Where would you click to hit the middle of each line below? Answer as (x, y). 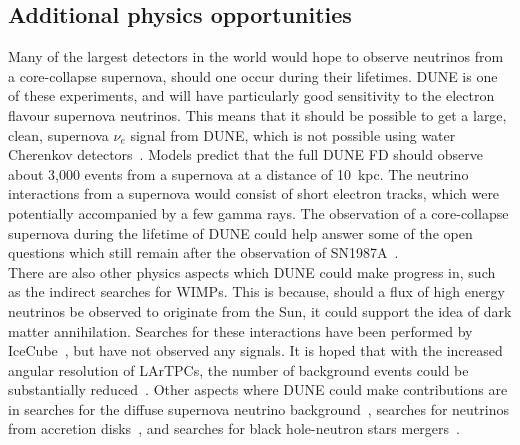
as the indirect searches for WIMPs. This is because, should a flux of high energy (256, 291)
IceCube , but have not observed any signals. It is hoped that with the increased (255, 350)
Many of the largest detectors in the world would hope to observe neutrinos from (256, 56)
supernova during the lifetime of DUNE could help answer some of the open (240, 232)
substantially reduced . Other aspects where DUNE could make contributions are (258, 389)
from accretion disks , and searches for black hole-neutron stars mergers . (234, 428)
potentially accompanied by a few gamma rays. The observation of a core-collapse (258, 212)
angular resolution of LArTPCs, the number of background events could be (238, 369)
